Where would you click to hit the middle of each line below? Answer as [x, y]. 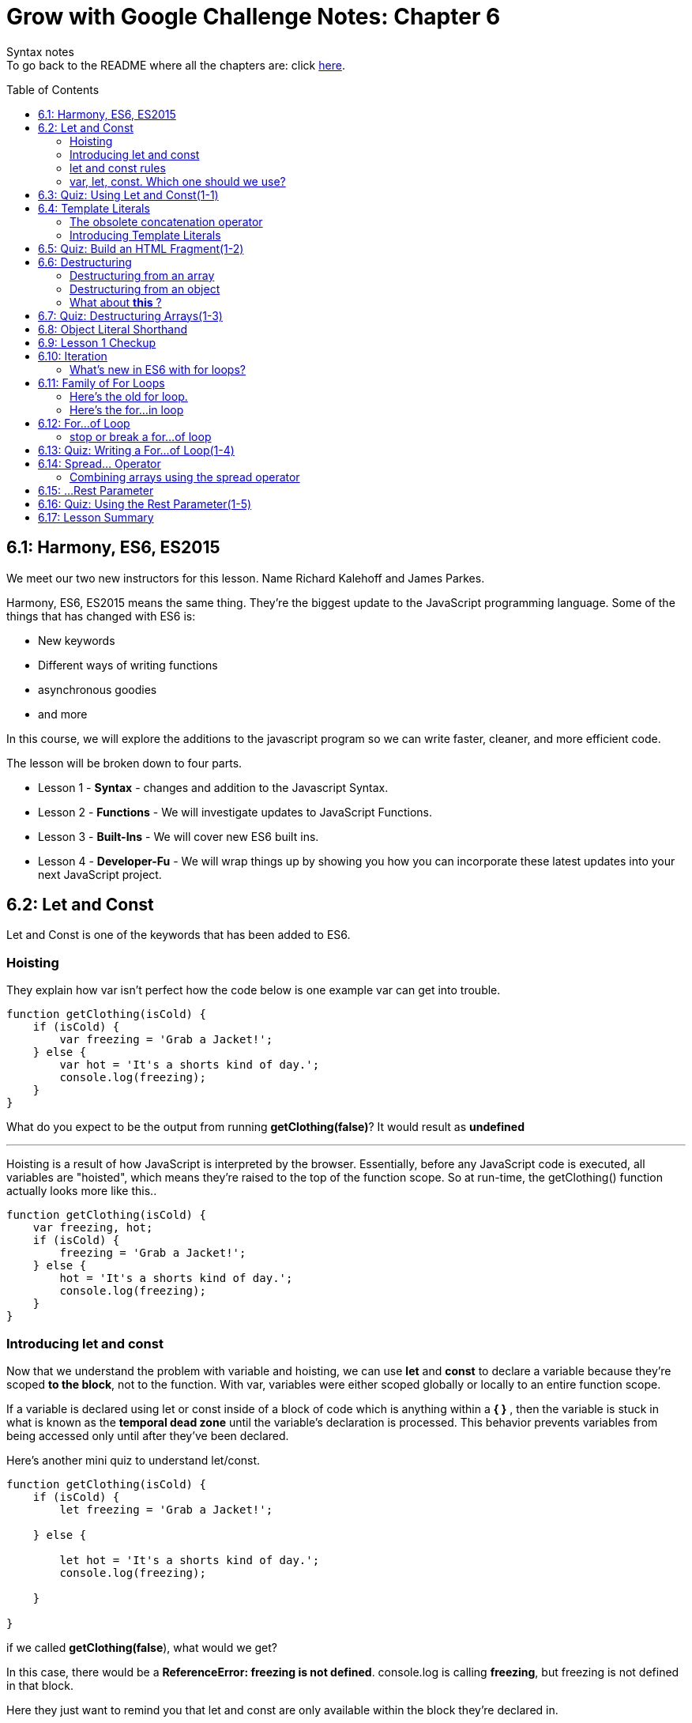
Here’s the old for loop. [129, 396]
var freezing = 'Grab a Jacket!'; [166, 1040]
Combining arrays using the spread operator [185, 477]
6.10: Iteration [73, 356]
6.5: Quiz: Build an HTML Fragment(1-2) [141, 248]
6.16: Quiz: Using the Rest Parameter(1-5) [145, 503]
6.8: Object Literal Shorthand [113, 329]
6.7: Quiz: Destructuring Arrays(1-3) [130, 315]
